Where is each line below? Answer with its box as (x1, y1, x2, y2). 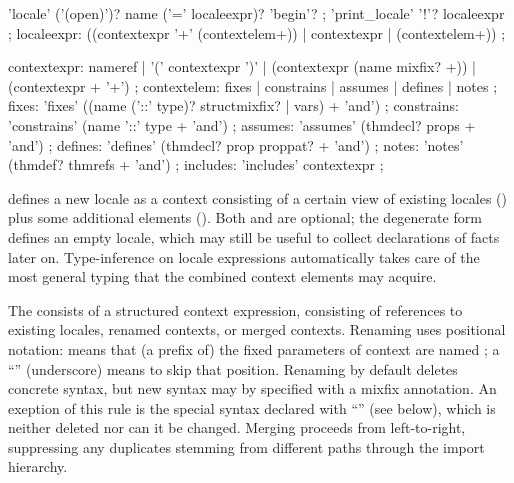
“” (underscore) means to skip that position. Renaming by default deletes (8, 358, 458, 379)
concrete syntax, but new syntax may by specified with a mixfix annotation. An (8, 378, 497, 399)
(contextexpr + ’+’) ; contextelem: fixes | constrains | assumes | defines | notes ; (8, 75, 498, 96)
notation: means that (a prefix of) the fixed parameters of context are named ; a (8, 338, 500, 359)
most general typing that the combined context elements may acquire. (8, 266, 437, 287)
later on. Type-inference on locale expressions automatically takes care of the (8, 246, 480, 267)
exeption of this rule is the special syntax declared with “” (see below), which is (8, 397, 496, 418)
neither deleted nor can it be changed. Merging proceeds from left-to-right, (8, 417, 466, 438)
